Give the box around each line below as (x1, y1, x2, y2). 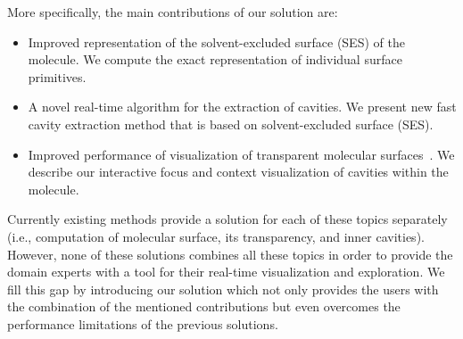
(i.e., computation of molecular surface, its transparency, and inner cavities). (7, 227, 425, 245)
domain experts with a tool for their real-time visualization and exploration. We (7, 262, 445, 281)
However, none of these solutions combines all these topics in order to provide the (7, 244, 453, 263)
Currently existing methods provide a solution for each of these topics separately (7, 210, 448, 228)
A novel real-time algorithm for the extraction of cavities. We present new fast (28, 97, 457, 116)
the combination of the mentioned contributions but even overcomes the (7, 297, 401, 316)
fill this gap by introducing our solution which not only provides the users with (7, 279, 439, 298)
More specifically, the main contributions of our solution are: (7, 3, 338, 21)
